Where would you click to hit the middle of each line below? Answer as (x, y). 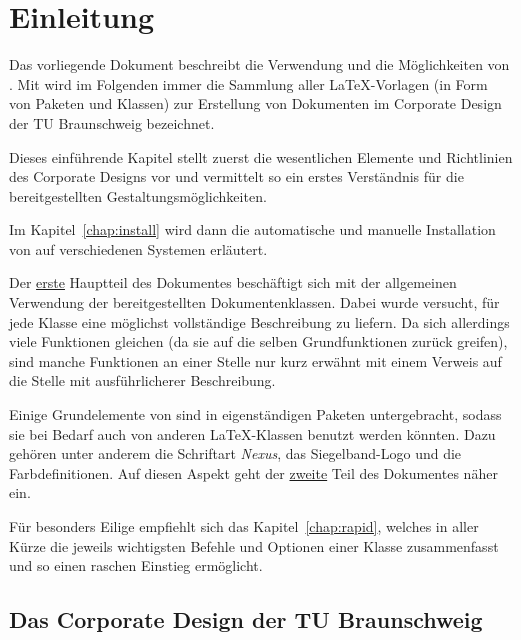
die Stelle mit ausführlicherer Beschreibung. (142, 380)
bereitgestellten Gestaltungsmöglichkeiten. (138, 195)
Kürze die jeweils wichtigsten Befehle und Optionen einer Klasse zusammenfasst (254, 545)
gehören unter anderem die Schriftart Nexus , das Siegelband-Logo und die (235, 453)
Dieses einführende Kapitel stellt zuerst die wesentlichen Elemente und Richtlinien (261, 156)
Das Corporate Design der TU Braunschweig (246, 619)
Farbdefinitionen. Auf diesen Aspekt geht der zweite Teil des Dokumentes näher (253, 472)
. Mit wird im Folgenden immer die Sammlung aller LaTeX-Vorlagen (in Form (248, 83)
